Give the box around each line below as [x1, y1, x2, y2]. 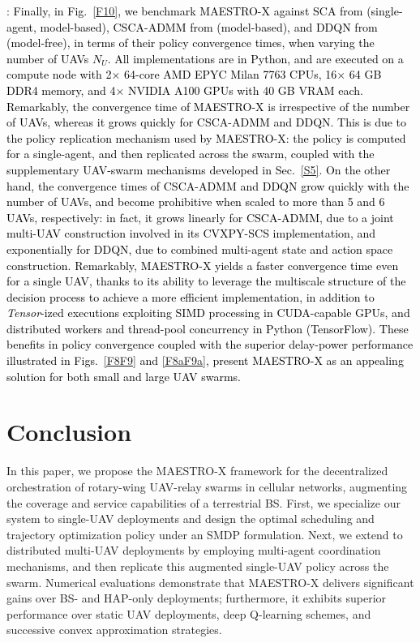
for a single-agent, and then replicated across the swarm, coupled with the [6, 145, 375, 162]
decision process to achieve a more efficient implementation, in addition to [6, 288, 375, 305]
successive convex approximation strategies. [6, 621, 222, 638]
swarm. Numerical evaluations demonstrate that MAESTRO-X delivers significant [6, 573, 414, 590]
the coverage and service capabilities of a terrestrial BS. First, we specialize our [6, 494, 401, 511]
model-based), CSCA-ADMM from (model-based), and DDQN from [40, 18, 378, 35]
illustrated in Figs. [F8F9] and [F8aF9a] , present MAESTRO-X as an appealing [6, 352, 404, 369]
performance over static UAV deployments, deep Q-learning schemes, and [6, 605, 371, 622]
